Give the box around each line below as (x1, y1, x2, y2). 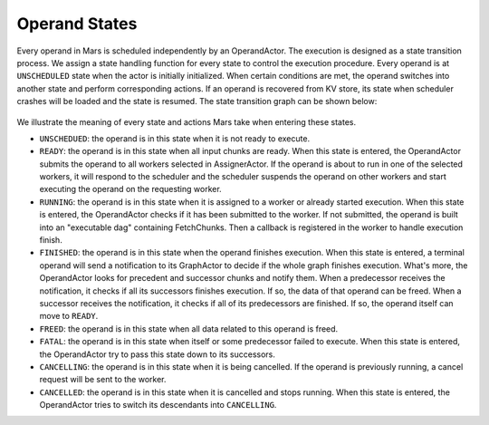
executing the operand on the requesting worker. (39, 184, 222, 195)
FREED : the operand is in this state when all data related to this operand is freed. (39, 323, 339, 334)
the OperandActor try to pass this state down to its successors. (39, 349, 276, 360)
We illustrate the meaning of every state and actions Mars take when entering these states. (16, 116, 357, 127)
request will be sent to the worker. (39, 374, 167, 385)
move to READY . (39, 311, 99, 322)
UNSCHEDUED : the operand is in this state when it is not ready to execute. (39, 132, 311, 144)
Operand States (16, 14, 138, 34)
